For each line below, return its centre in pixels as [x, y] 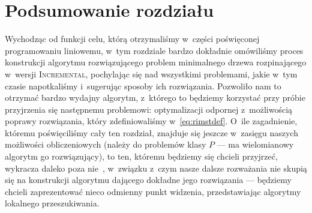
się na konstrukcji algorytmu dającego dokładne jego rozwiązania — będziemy [148, 180]
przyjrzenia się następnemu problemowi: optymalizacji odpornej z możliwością [149, 109]
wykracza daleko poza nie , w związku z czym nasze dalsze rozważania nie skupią [156, 168]
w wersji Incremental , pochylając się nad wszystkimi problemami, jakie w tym [151, 73]
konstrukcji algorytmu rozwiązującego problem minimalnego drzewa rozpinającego [156, 62]
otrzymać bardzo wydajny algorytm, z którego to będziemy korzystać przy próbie [155, 97]
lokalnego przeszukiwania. [52, 203]
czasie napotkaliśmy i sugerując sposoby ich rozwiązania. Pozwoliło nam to [143, 85]
